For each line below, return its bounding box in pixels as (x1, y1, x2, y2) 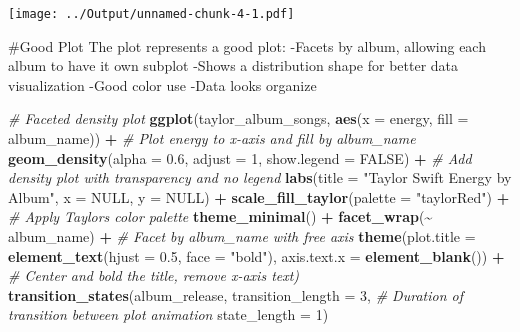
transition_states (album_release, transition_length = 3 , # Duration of (8, 284, 463, 305)
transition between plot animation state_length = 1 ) (8, 304, 329, 325)
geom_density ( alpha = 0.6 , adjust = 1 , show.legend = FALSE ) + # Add (8, 147, 472, 168)
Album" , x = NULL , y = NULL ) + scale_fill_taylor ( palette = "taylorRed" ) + (8, 186, 510, 207)
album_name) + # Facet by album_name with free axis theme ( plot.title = (8, 226, 476, 246)
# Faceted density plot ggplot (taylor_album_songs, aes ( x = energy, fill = (8, 108, 469, 129)
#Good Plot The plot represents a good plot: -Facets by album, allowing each (8, 35, 486, 56)
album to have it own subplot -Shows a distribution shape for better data (8, 55, 459, 76)
